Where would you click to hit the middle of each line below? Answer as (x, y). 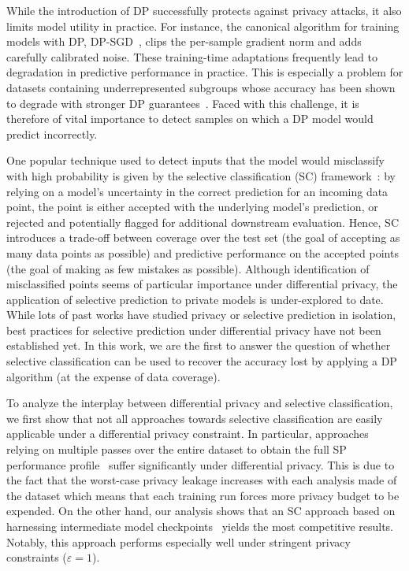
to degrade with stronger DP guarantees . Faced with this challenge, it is (183, 103)
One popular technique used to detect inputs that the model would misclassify (195, 160)
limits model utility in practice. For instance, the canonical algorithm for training (203, 26)
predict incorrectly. (52, 133)
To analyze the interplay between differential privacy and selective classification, (200, 403)
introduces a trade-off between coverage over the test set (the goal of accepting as (203, 237)
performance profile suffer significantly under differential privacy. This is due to (201, 464)
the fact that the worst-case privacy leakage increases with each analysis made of (202, 480)
